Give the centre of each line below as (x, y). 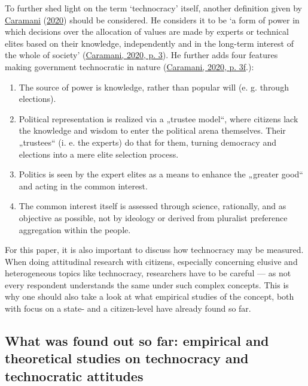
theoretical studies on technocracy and (127, 358)
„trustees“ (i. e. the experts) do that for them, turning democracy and (147, 142)
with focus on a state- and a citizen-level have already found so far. (128, 308)
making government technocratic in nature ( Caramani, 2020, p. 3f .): (129, 66)
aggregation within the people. (75, 229)
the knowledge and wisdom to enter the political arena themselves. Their (152, 130)
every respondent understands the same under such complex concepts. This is (147, 284)
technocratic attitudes (74, 376)
